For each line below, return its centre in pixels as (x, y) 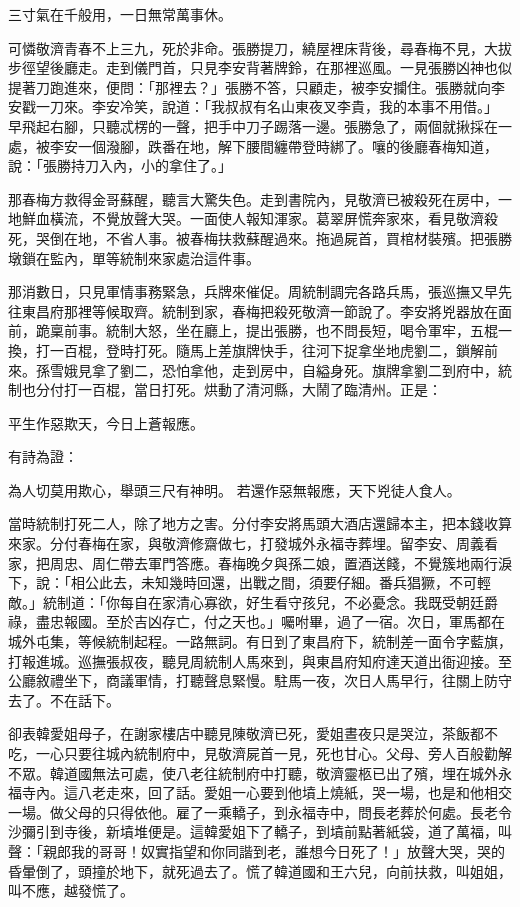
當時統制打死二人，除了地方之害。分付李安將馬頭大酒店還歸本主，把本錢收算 (260, 523)
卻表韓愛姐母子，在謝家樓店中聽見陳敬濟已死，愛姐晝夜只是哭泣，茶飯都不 (253, 733)
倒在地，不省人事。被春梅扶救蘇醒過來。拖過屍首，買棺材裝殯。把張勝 (280, 237)
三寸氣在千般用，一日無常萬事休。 (120, 14)
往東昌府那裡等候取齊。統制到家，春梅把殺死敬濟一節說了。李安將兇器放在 (253, 310)
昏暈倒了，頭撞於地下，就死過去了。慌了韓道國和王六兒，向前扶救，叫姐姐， (260, 870)
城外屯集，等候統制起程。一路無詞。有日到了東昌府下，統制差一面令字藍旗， (260, 641)
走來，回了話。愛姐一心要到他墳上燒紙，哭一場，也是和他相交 (308, 792)
